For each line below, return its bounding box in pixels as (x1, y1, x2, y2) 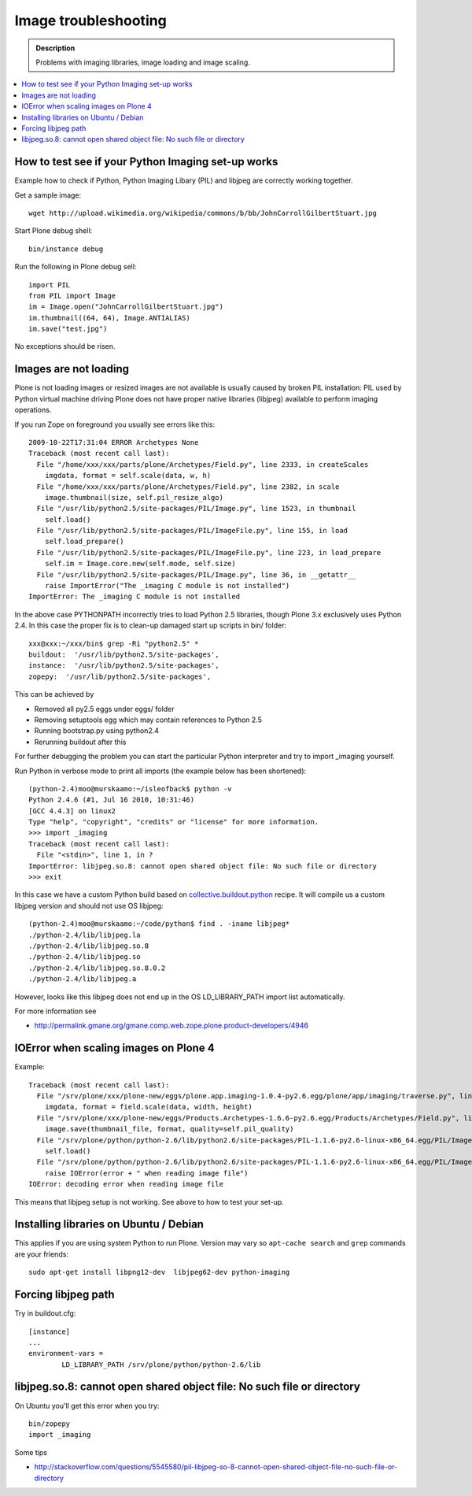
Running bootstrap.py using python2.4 (34, 726, 159, 735)
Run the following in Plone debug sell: (14, 262, 137, 272)
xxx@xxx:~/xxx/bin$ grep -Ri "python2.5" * (28, 639, 199, 648)
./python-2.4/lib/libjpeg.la (28, 930, 141, 939)
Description (35, 43, 76, 53)
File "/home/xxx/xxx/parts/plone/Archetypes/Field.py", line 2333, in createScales (36, 460, 369, 468)
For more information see (14, 1006, 97, 1016)
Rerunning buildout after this (34, 737, 127, 746)
